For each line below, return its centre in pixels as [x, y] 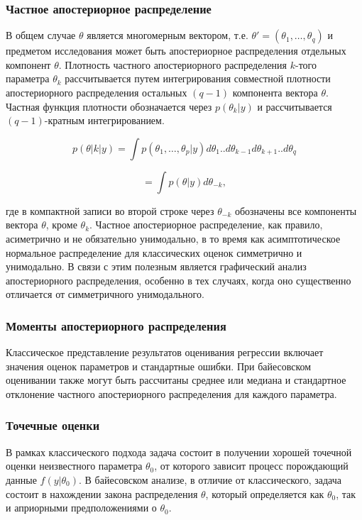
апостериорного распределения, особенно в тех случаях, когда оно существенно [179, 280]
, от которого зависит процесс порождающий [251, 466]
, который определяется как [265, 493]
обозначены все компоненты [296, 210]
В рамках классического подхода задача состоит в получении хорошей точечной [179, 452]
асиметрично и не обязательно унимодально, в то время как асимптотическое [173, 238]
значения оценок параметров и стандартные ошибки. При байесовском [159, 366]
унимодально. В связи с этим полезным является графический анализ [156, 266]
